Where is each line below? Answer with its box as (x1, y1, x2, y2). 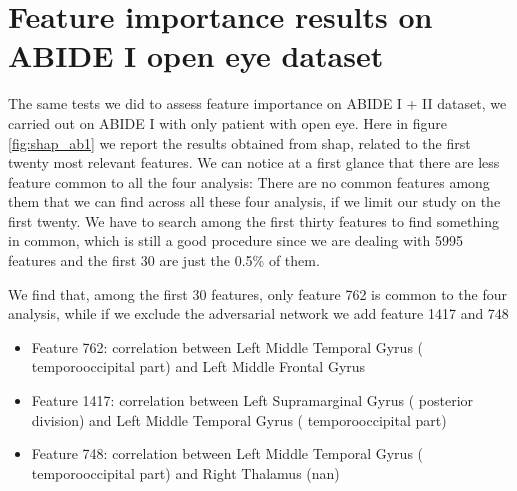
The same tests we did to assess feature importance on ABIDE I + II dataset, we (8, 93, 507, 114)
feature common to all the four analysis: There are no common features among (8, 171, 490, 192)
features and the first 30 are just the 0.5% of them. (8, 250, 320, 271)
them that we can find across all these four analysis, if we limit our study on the (8, 191, 501, 212)
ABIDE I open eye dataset (8, 35, 384, 76)
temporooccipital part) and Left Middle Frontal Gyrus (31, 356, 366, 377)
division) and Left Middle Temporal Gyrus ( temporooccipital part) (31, 409, 447, 430)
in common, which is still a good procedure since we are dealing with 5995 (8, 230, 463, 251)
